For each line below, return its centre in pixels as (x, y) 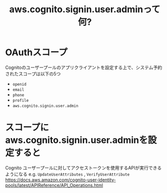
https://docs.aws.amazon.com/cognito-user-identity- (61, 180)
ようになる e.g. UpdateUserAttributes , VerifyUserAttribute (67, 174)
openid (19, 84)
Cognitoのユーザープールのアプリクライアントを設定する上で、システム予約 (84, 67)
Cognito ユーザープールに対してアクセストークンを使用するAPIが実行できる (83, 168)
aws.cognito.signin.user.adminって (85, 9)
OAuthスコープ (36, 52)
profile (20, 100)
